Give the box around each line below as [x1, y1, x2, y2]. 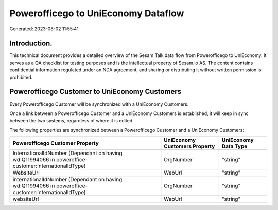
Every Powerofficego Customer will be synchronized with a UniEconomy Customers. [9, 101, 189, 107]
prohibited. [9, 74, 33, 80]
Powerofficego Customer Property [12, 140, 99, 147]
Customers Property [164, 143, 215, 150]
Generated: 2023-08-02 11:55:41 [9, 26, 79, 32]
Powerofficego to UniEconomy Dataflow [9, 8, 184, 19]
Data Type [221, 143, 248, 150]
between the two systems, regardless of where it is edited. [9, 118, 134, 124]
